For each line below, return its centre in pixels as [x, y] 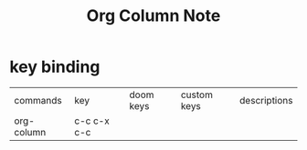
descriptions [266, 100]
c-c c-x [92, 121]
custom [196, 95]
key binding [55, 67]
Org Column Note [153, 16]
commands [38, 100]
